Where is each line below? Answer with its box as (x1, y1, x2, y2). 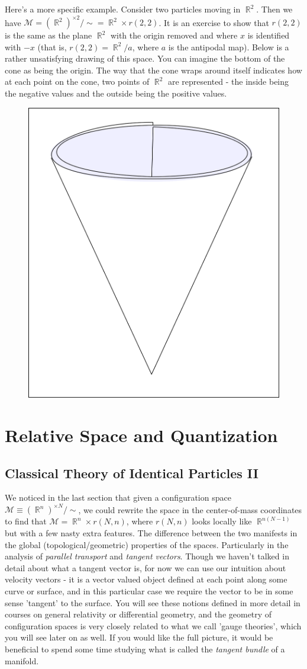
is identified (247, 29, 290, 41)
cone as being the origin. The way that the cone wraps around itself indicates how (5, 63, 302, 76)
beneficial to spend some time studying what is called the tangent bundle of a (5, 642, 285, 655)
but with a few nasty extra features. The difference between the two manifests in (5, 527, 298, 539)
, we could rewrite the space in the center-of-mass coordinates (78, 503, 302, 516)
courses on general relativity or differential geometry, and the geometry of (5, 608, 272, 620)
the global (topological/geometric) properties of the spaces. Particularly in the (5, 538, 289, 550)
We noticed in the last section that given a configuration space (5, 491, 231, 504)
